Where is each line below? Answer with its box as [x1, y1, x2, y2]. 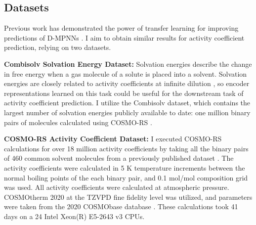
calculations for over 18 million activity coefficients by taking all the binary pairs [4, 143, 249, 153]
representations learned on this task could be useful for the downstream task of [4, 88, 244, 98]
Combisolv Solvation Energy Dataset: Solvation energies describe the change [4, 58, 252, 69]
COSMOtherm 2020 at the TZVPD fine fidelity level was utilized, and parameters [4, 191, 253, 202]
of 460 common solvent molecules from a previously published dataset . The [4, 153, 234, 163]
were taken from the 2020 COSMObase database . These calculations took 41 [4, 201, 238, 212]
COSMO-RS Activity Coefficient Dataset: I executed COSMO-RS [4, 134, 222, 144]
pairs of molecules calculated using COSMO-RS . [4, 117, 152, 127]
